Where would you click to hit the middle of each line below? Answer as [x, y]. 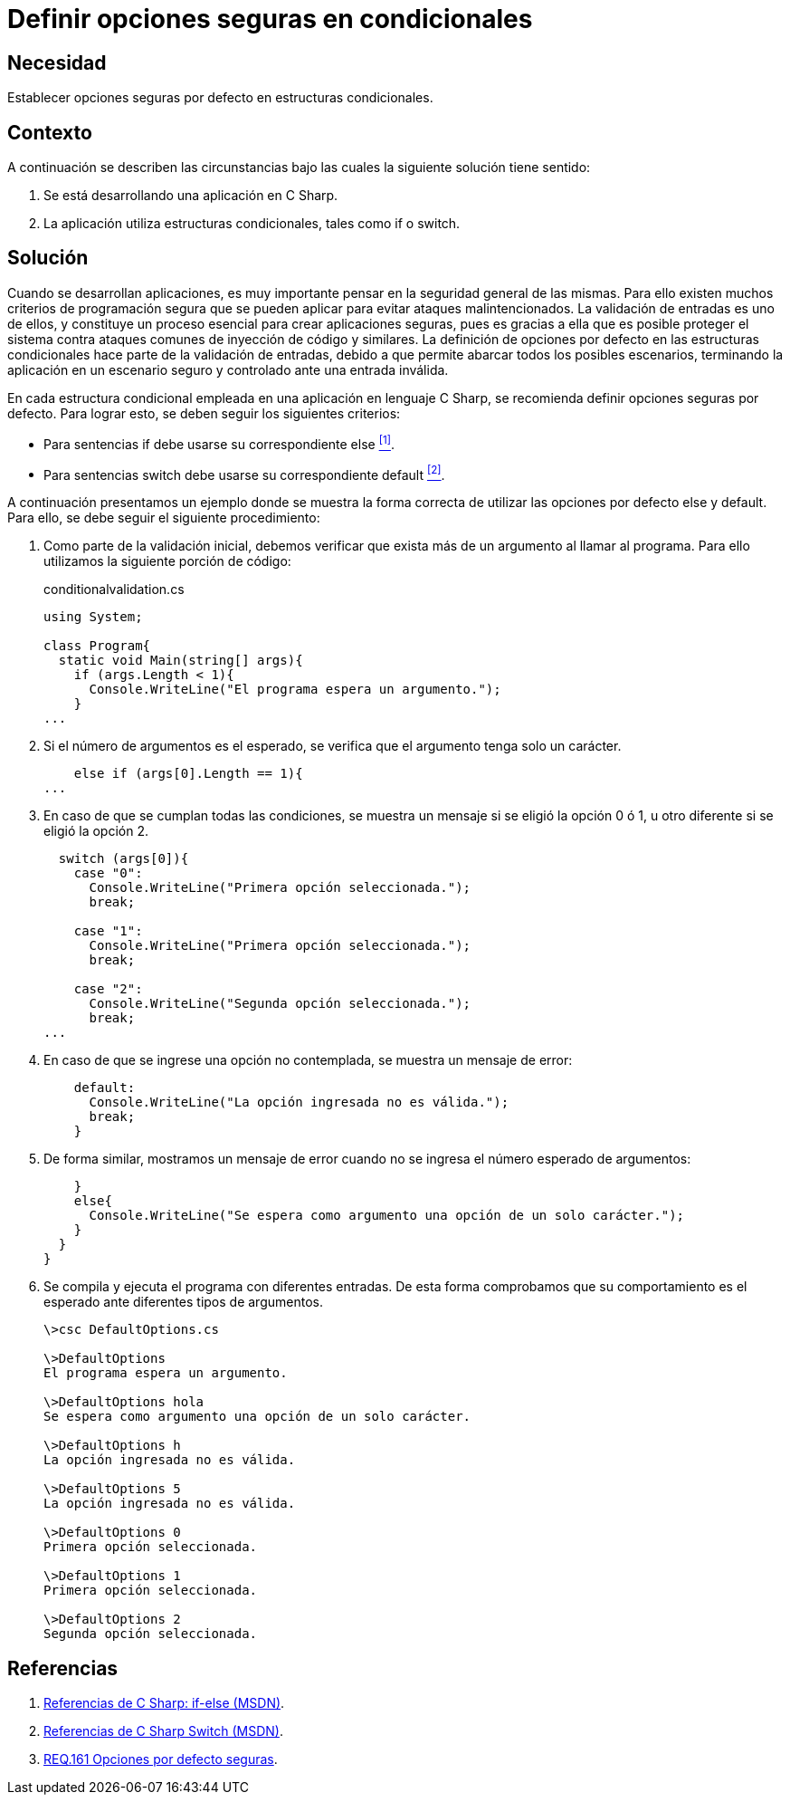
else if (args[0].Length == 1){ [188, 774]
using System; [93, 617]
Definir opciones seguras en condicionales [270, 19]
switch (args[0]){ [124, 859]
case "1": [108, 931]
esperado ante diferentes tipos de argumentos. [183, 1302]
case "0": [108, 873]
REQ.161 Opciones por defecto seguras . [161, 1759]
